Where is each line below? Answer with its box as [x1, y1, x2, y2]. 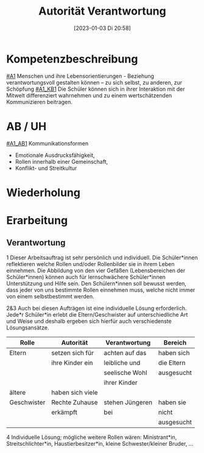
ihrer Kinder [104, 378, 138, 387]
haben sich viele [51, 388, 99, 396]
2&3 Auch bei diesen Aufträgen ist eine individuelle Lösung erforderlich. [6, 304, 187, 312]
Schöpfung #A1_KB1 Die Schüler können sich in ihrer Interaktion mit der [6, 85, 185, 93]
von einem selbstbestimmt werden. [6, 292, 94, 300]
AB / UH [6, 119, 47, 133]
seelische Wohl [104, 368, 147, 377]
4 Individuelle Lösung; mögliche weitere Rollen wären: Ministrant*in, [6, 434, 177, 441]
